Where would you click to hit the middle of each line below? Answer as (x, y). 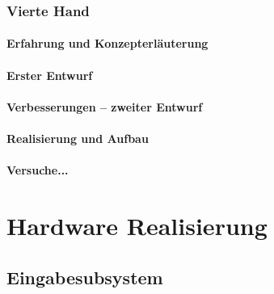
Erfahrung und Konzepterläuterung (107, 43)
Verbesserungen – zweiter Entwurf (105, 106)
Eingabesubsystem (85, 277)
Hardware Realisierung (137, 225)
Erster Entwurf (50, 75)
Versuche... (38, 170)
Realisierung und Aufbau (78, 138)
